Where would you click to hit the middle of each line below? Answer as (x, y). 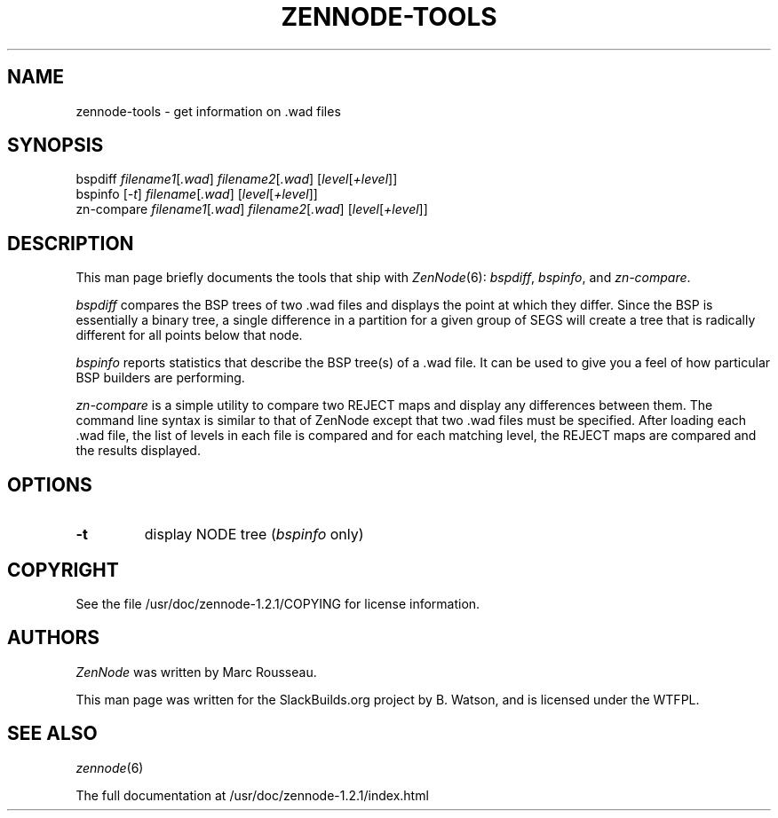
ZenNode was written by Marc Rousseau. (196, 672)
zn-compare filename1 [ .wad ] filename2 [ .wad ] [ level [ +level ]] (252, 209)
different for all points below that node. (189, 335)
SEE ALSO (52, 734)
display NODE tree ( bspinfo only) (254, 535)
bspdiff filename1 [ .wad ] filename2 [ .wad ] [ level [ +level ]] (237, 179)
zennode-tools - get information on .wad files (208, 111)
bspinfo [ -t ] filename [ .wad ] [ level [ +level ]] (197, 194)
